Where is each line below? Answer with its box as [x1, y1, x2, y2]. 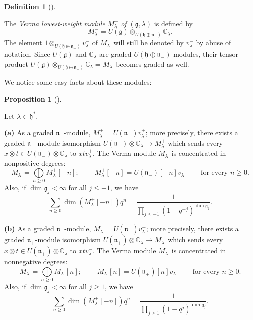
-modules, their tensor [171, 48, 238, 59]
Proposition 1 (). [4, 93, 62, 104]
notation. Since [4, 48, 50, 59]
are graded [99, 48, 132, 59]
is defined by [154, 18, 193, 28]
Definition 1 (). [4, 1, 56, 11]
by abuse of [196, 37, 231, 48]
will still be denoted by [113, 37, 184, 48]
